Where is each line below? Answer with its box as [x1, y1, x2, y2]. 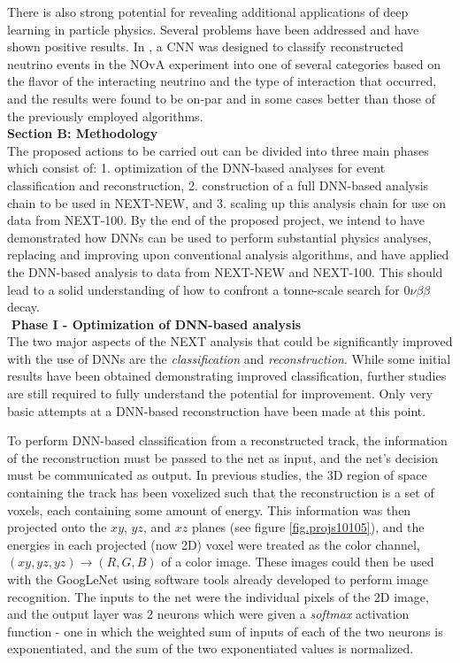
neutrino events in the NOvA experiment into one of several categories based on [7, 54, 441, 73]
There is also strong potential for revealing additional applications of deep [7, 3, 409, 20]
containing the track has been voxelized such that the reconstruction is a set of [7, 483, 434, 502]
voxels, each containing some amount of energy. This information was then [7, 500, 411, 519]
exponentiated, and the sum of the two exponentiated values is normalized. [7, 639, 414, 658]
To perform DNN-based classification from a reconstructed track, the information [7, 431, 448, 450]
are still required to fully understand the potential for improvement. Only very [7, 384, 433, 403]
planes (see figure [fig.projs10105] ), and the [191, 518, 425, 536]
